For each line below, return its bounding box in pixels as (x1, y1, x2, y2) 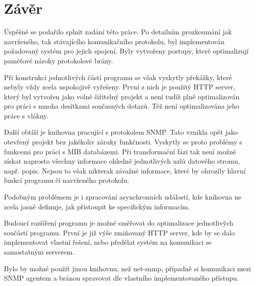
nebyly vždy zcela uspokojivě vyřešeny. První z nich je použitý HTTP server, (4, 82, 235, 92)
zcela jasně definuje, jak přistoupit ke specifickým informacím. (4, 201, 190, 211)
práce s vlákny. (4, 110, 49, 120)
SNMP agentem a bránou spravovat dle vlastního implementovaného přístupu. (4, 273, 239, 283)
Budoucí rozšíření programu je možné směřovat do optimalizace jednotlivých (4, 218, 233, 228)
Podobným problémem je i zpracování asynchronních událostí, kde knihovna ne (4, 192, 242, 202)
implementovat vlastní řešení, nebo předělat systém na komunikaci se (4, 237, 212, 247)
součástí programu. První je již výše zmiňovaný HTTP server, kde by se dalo (4, 227, 235, 237)
